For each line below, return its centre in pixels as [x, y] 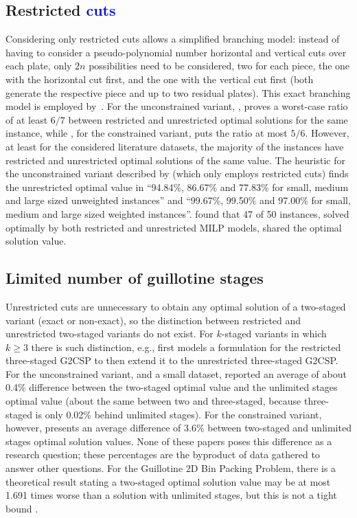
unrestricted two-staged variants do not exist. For [110, 334]
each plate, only [39, 66]
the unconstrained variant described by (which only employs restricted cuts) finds [177, 173]
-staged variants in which [274, 334]
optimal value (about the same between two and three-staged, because [153, 401]
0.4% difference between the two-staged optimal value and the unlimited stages [172, 387]
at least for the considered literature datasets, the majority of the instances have [175, 146]
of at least [27, 119]
